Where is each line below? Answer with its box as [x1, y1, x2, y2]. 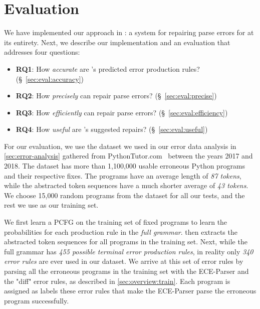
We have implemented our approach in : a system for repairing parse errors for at [4, 27, 254, 38]
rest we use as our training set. [4, 200, 99, 210]
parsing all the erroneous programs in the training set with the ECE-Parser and [4, 266, 249, 276]
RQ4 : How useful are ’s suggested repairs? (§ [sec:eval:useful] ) [16, 124, 208, 134]
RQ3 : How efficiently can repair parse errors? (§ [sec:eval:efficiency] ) [16, 107, 228, 117]
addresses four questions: [4, 47, 80, 57]
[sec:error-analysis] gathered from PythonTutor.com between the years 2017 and [4, 150, 253, 161]
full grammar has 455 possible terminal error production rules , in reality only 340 [4, 246, 253, 256]
